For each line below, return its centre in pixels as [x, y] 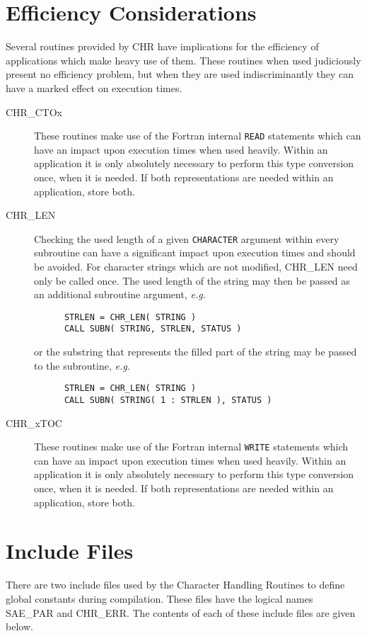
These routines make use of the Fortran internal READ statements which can [198, 136]
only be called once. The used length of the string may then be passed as [192, 280]
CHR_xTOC [34, 422]
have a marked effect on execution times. [94, 87]
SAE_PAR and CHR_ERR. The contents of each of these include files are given [181, 612]
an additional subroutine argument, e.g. [120, 294]
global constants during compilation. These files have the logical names [159, 598]
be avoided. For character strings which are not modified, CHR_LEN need [196, 266]
